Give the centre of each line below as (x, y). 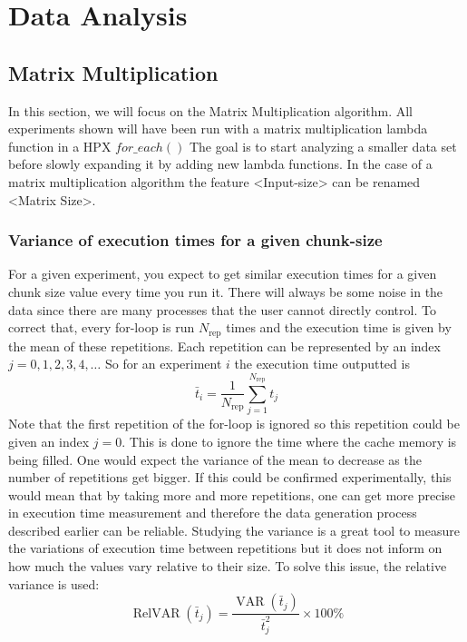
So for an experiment (163, 364)
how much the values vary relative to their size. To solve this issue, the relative (228, 566)
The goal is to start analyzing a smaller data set (323, 146)
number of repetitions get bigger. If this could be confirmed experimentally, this (230, 477)
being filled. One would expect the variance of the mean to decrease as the (215, 459)
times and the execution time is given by (339, 327)
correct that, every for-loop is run (102, 327)
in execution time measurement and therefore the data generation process (213, 513)
